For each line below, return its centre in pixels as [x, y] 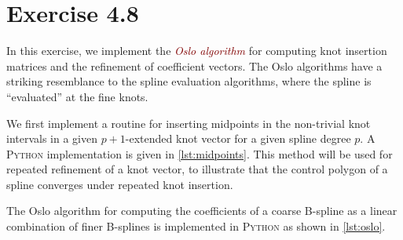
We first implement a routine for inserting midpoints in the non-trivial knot [189, 123]
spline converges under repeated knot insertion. [120, 184]
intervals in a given [52, 138]
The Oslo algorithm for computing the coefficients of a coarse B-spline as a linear [202, 211]
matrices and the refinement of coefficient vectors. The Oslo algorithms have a [194, 65]
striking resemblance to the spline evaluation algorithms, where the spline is [189, 81]
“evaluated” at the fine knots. [77, 96]
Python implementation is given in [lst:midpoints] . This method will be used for [200, 153]
